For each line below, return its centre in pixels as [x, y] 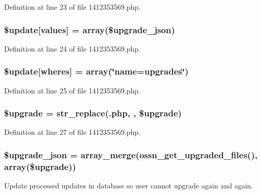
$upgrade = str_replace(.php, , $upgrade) [93, 113]
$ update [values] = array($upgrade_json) [90, 29]
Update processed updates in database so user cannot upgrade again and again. [129, 186]
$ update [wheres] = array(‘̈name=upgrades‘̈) [96, 71]
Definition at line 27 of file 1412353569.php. [73, 132]
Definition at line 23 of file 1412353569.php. [73, 7]
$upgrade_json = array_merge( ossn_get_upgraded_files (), [131, 154]
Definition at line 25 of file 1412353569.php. [73, 90]
